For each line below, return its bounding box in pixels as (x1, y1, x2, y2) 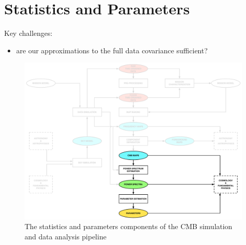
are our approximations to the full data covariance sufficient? (16, 45, 208, 55)
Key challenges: (4, 28, 53, 38)
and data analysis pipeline (25, 231, 107, 242)
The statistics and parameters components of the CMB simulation (25, 221, 233, 232)
